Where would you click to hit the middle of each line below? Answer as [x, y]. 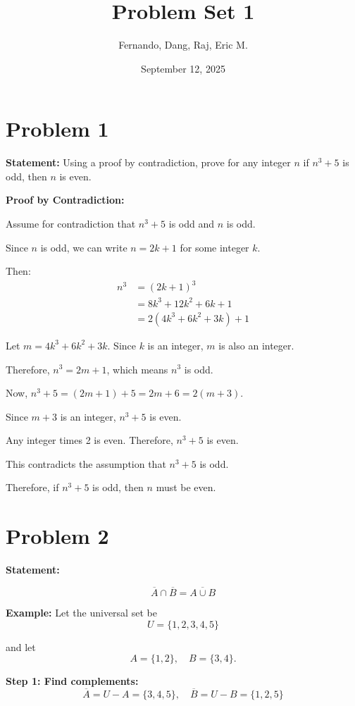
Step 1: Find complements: [72, 681]
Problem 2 [57, 536]
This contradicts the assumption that [86, 463]
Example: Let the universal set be [81, 612]
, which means [137, 369]
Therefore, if [32, 487]
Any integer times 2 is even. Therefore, [89, 440]
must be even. [186, 487]
